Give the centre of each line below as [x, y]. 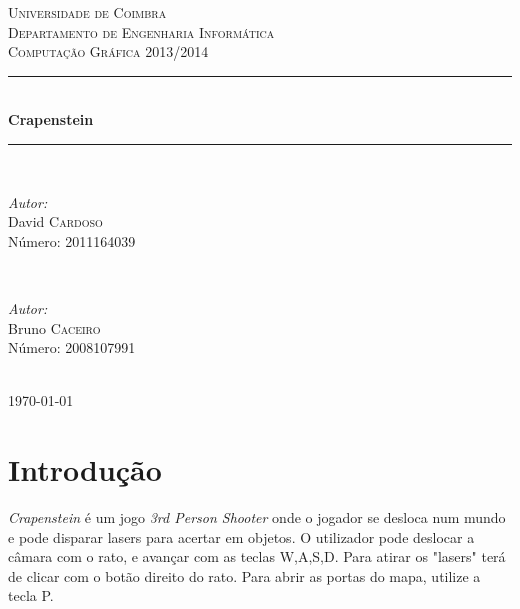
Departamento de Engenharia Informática [141, 31]
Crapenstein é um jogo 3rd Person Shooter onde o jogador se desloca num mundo [257, 517]
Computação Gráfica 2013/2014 [108, 51]
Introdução [85, 469]
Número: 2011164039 [72, 240]
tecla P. [31, 595]
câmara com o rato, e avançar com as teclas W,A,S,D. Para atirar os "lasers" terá [257, 556]
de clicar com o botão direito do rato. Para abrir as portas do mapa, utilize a [244, 575]
